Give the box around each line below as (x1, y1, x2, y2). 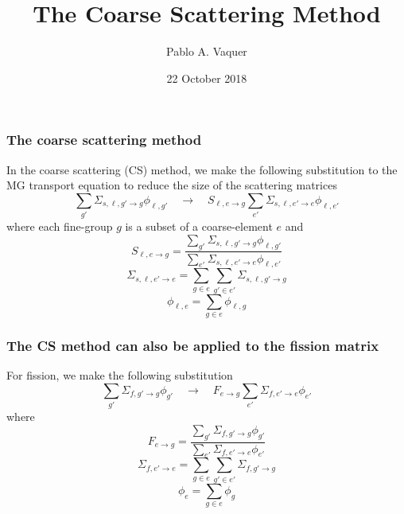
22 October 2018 (166, 69, 247, 86)
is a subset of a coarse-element (125, 218, 273, 235)
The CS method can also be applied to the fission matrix (6, 335, 379, 355)
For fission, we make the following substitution (6, 367, 233, 384)
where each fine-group (6, 218, 113, 235)
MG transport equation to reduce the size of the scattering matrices (6, 177, 337, 193)
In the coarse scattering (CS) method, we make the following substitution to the (6, 161, 398, 177)
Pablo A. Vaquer (166, 43, 247, 60)
